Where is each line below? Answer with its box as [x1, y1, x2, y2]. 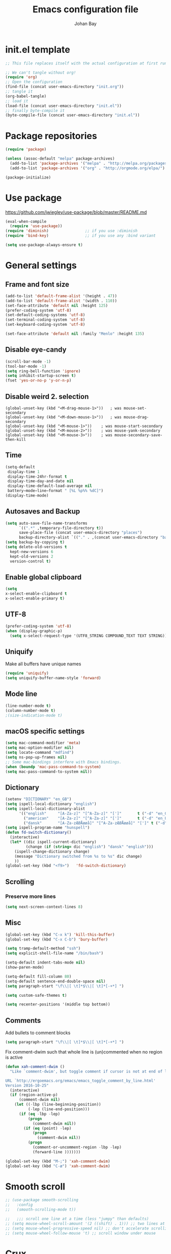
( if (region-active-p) [10, 1092, 58, 1098]
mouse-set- [124, 406, 147, 411]
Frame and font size [5, 280, 70, 288]
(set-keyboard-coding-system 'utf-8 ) [5, 322, 85, 327]
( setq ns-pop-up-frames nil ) [5, 754, 67, 760]
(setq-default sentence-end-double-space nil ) [5, 978, 106, 984]
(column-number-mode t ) [5, 708, 56, 713]
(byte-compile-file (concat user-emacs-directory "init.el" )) [5, 113, 140, 118]
